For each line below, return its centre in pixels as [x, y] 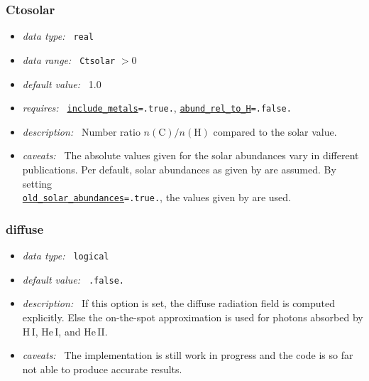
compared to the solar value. [275, 131]
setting [37, 183]
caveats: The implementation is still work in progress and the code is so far [188, 355]
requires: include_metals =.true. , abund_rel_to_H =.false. [157, 108]
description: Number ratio [81, 131]
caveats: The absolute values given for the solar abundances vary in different [191, 155]
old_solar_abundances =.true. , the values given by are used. [157, 197]
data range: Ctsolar [69, 59]
